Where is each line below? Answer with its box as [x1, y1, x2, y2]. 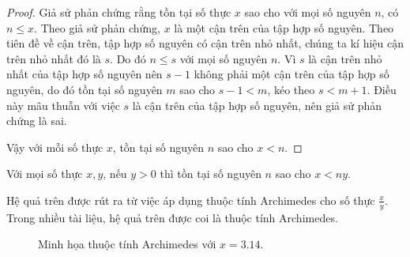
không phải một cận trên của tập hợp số [194, 66, 389, 82]
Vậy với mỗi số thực [6, 138, 103, 155]
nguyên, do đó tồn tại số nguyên [6, 81, 163, 97]
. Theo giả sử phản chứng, [34, 19, 160, 36]
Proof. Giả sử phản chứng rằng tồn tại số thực [6, 4, 231, 20]
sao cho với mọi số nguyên [244, 4, 371, 20]
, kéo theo [267, 81, 315, 97]
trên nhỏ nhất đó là [6, 50, 101, 66]
